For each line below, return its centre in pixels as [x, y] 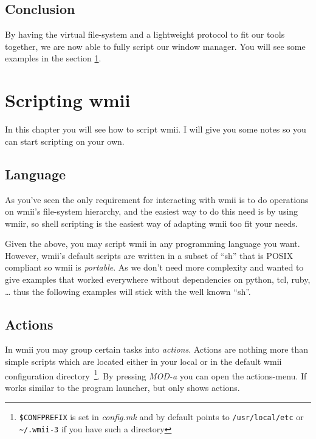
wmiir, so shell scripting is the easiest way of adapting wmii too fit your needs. [151, 223]
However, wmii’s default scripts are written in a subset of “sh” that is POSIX [149, 255]
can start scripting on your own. [65, 141]
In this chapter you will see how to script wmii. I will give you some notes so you [156, 129]
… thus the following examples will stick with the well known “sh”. [128, 291]
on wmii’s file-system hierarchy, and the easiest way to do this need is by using [152, 211]
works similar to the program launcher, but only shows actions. [122, 387]
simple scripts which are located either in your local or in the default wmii [143, 361]
